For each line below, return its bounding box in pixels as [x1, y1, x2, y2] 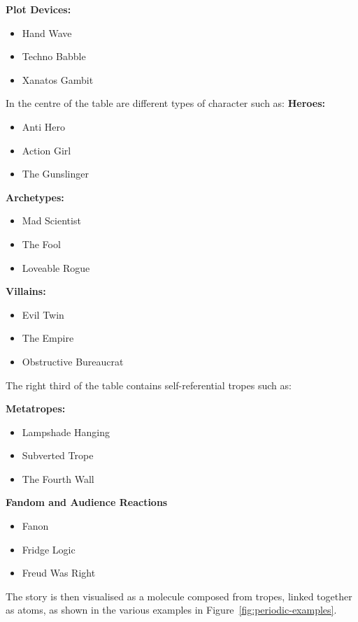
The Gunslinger [22, 166, 89, 181]
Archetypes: [6, 189, 64, 204]
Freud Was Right [22, 565, 96, 580]
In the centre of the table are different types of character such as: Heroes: [6, 96, 325, 110]
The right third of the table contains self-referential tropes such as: [6, 377, 292, 392]
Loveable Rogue [22, 260, 90, 275]
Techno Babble [22, 49, 86, 64]
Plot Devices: [6, 2, 71, 16]
